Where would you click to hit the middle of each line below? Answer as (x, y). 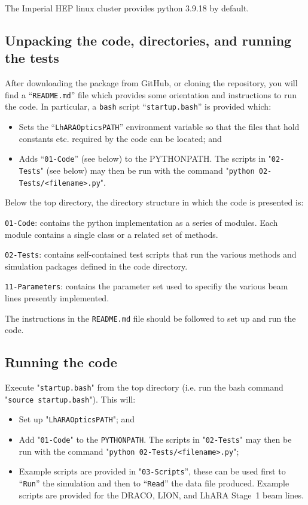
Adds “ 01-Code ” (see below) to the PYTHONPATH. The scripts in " (145, 158)
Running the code (61, 362)
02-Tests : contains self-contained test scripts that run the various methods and (151, 254)
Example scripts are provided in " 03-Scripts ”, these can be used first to (152, 471)
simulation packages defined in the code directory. (96, 266)
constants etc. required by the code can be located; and (120, 138)
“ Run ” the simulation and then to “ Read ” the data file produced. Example (154, 483)
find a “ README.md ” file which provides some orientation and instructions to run (151, 94)
